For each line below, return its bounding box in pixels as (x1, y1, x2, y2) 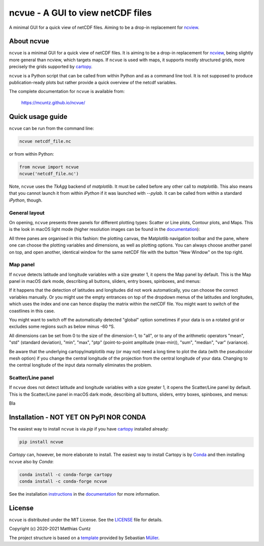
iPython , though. (9, 197, 43, 203)
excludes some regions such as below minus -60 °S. (9, 323, 115, 330)
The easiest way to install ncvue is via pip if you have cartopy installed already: (9, 426, 169, 432)
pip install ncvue (19, 439, 64, 445)
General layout (9, 209, 45, 216)
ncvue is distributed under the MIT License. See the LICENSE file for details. (9, 517, 163, 523)
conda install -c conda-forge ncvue (19, 478, 108, 484)
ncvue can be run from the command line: (9, 125, 94, 131)
